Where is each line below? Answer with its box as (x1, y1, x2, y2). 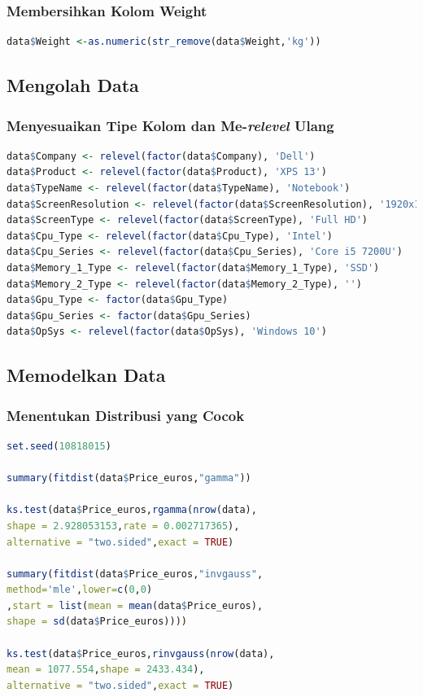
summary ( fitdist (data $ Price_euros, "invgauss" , (7, 568, 264, 580)
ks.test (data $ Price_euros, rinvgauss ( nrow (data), (7, 647, 275, 660)
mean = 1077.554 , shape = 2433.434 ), (7, 664, 205, 676)
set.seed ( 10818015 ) (7, 440, 111, 452)
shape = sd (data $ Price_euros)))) (7, 616, 187, 628)
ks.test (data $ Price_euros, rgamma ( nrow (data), (7, 504, 257, 516)
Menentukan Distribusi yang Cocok (7, 405, 245, 425)
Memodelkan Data (7, 362, 166, 388)
